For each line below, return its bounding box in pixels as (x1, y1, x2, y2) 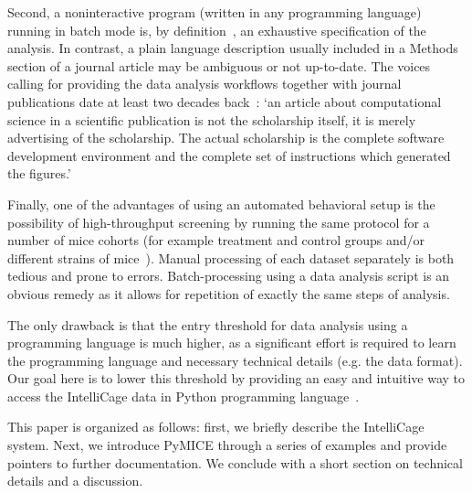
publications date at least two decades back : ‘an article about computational (7, 91, 442, 111)
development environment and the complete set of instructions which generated (7, 145, 451, 165)
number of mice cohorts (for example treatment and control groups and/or (7, 230, 425, 250)
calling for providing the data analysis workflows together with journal (7, 74, 402, 93)
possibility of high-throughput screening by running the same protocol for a (7, 212, 430, 231)
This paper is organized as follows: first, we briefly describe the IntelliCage (7, 417, 425, 436)
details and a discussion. (7, 471, 143, 490)
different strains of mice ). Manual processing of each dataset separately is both (7, 248, 455, 267)
